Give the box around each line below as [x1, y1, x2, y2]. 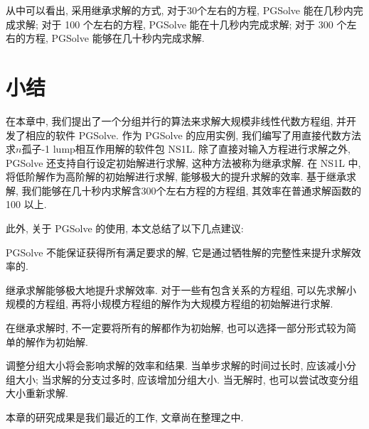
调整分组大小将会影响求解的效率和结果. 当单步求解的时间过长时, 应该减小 [6, 358, 347, 373]
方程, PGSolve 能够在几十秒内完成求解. [25, 31, 205, 45]
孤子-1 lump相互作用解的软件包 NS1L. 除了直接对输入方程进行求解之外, [21, 141, 351, 156]
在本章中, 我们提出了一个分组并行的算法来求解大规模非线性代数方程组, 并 [6, 113, 347, 128]
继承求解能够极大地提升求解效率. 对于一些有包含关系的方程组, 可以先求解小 [6, 282, 357, 297]
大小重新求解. [6, 386, 68, 401]
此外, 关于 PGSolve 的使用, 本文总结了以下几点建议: [6, 221, 244, 236]
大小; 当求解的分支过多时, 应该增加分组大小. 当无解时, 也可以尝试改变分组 [15, 371, 359, 386]
